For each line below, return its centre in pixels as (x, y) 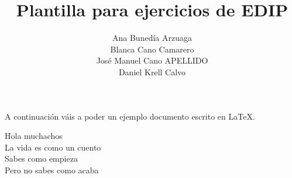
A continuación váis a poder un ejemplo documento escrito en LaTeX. (130, 116)
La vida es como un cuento (53, 147)
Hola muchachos (34, 136)
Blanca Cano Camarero (152, 49)
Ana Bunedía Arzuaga (152, 38)
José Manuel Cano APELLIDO (152, 60)
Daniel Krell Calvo (152, 71)
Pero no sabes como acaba (52, 170)
